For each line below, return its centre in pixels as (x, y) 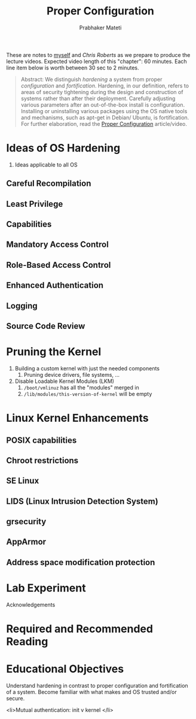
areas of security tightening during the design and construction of (102, 92)
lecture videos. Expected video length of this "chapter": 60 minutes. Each (97, 61)
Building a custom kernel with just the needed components (87, 368)
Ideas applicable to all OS (46, 164)
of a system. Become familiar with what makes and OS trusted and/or (92, 692)
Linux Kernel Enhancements (77, 418)
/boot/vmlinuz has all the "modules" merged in (81, 387)
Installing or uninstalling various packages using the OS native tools (104, 111)
